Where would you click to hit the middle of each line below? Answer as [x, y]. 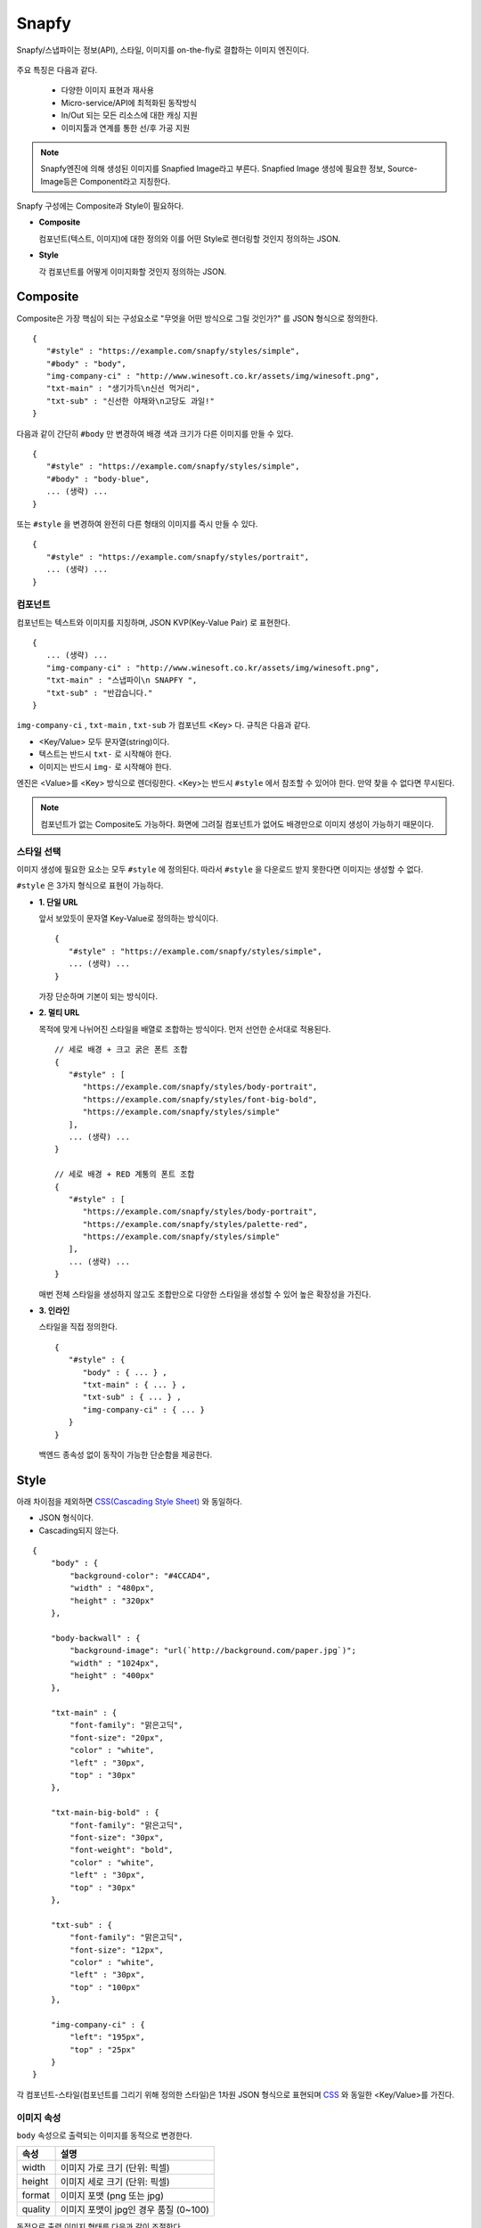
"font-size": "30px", [117, 1837]
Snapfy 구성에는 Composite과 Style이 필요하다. [100, 206]
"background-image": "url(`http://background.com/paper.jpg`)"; [213, 1651]
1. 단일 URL [59, 902]
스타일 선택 [39, 851]
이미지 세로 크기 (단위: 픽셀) [115, 2182]
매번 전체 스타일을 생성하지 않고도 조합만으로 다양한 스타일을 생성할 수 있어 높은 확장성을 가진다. [205, 1294]
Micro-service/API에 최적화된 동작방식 [129, 102]
